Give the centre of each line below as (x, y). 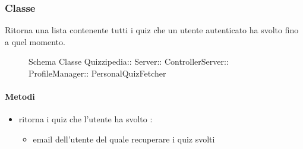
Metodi (20, 96)
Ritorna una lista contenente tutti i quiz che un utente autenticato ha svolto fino (152, 30)
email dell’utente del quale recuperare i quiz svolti (124, 139)
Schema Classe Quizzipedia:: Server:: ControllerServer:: (129, 61)
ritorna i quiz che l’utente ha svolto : (86, 119)
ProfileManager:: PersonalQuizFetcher (97, 73)
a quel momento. (35, 41)
